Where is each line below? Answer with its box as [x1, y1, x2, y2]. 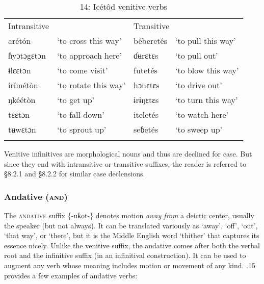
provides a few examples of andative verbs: [4, 270, 138, 280]
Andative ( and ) [4, 190, 68, 202]
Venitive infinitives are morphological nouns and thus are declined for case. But [4, 148, 252, 159]
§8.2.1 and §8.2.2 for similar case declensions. [4, 168, 145, 179]
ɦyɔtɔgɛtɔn [8, 49, 46, 61]
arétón [8, 35, 31, 46]
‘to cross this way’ [57, 35, 122, 46]
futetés [134, 64, 157, 76]
